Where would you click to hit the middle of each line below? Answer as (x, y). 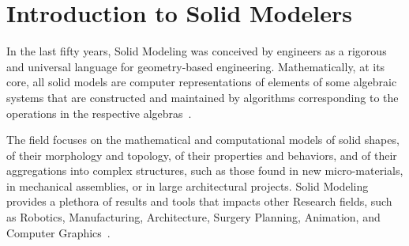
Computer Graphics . (58, 232)
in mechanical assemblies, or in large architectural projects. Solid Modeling (188, 185)
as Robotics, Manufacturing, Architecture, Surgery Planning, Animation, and (193, 217)
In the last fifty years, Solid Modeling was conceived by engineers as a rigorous (197, 51)
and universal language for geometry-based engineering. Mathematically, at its (196, 66)
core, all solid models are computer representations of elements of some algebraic (202, 82)
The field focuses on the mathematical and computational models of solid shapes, (203, 140)
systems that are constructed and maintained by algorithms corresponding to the (203, 97)
